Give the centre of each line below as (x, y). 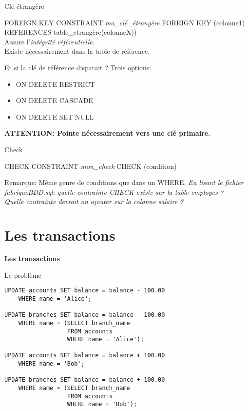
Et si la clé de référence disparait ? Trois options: (78, 67)
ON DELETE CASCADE (54, 100)
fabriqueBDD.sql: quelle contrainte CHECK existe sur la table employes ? (114, 192)
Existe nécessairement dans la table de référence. (77, 51)
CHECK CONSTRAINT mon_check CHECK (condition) (91, 166)
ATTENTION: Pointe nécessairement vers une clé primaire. (107, 133)
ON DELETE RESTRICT (55, 84)
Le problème (23, 275)
